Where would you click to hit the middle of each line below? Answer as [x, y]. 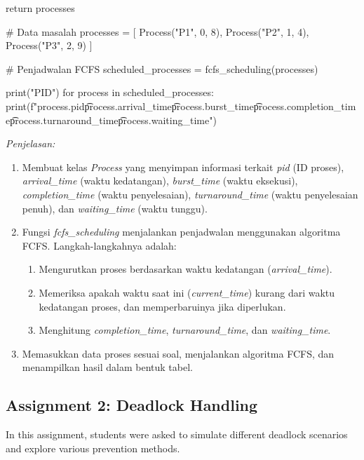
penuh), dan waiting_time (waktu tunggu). [115, 208]
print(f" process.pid [45, 106]
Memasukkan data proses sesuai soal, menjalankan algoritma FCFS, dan [178, 353]
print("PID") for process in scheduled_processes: [110, 92]
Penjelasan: [31, 143]
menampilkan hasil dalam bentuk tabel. [107, 367]
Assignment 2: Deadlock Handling [132, 405]
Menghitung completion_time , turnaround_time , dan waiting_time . [185, 330]
